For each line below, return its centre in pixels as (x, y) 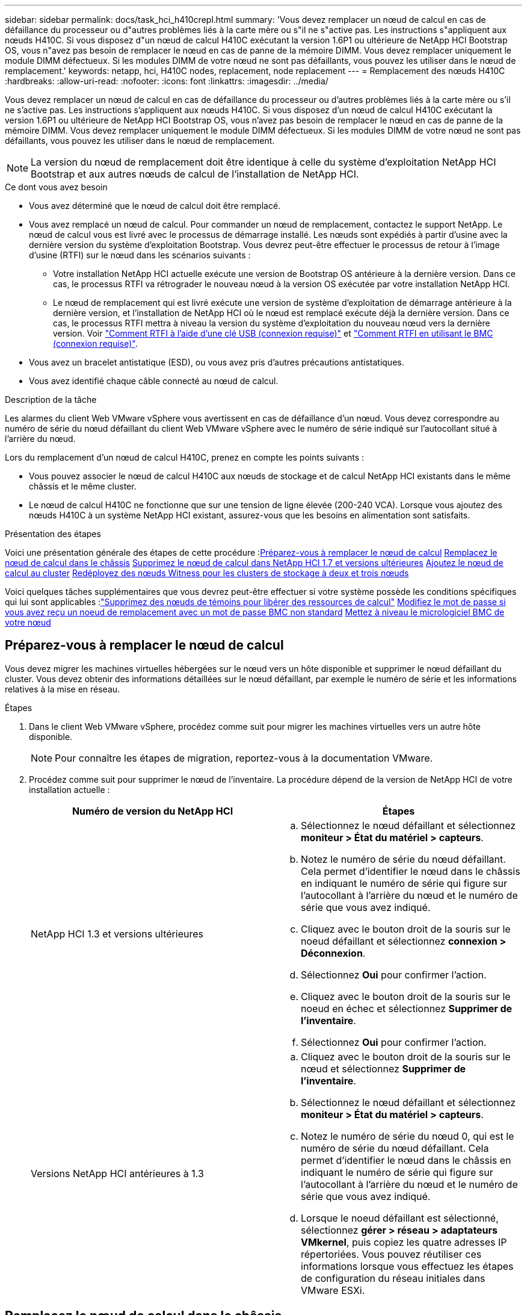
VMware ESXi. (333, 1290)
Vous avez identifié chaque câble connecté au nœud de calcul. (154, 381)
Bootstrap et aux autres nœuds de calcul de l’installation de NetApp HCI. (195, 174)
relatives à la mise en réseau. (63, 689)
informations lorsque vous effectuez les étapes (407, 1266)
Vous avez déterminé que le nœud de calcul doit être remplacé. (155, 206)
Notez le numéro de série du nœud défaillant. (403, 859)
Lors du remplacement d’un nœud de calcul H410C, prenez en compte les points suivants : (185, 457)
